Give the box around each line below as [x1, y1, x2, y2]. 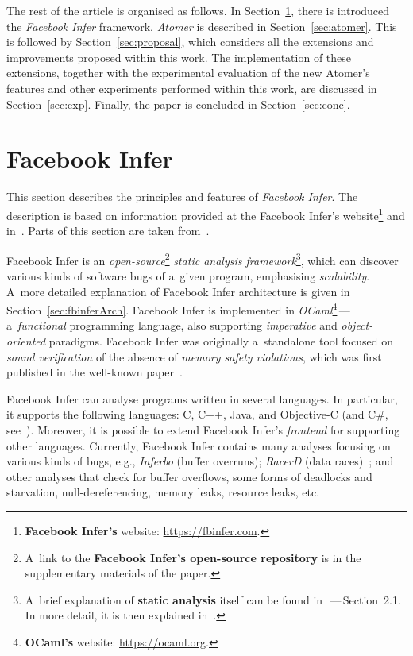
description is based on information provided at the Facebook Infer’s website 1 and [6, 204, 405, 223]
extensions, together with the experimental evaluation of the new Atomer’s [6, 64, 370, 81]
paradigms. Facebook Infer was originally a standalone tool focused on [48, 333, 393, 349]
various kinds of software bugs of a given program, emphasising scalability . [6, 267, 370, 284]
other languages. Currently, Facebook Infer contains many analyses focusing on [6, 437, 391, 453]
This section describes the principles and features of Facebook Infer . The [6, 188, 358, 205]
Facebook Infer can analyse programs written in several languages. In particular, [6, 390, 398, 407]
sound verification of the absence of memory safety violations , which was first [6, 348, 382, 365]
